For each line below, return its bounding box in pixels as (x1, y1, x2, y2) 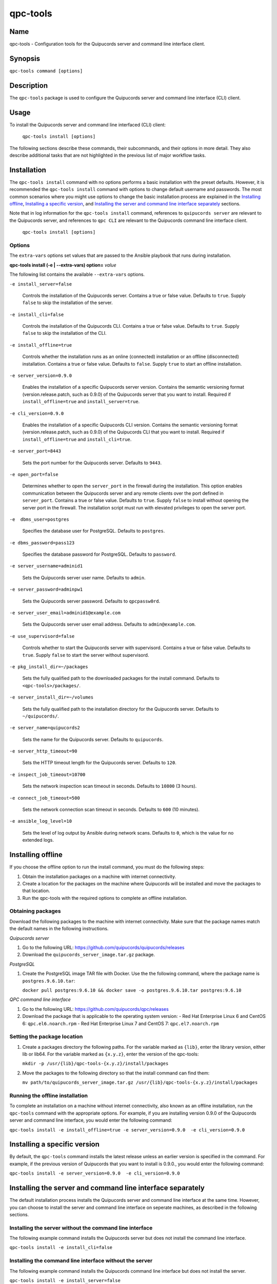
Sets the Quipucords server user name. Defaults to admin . (22, 574, 146, 580)
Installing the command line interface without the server (9, 1257, 153, 1264)
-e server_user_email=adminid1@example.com (9, 610, 121, 616)
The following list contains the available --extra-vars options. (9, 271, 145, 277)
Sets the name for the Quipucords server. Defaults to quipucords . (22, 736, 164, 742)
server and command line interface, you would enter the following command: (9, 1117, 172, 1123)
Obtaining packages (9, 908, 61, 915)
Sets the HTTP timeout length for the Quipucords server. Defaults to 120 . (22, 760, 176, 766)
